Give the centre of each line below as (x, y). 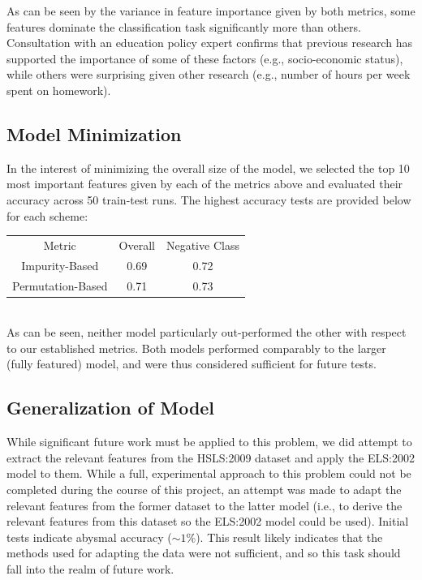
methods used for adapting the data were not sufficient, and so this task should (204, 553)
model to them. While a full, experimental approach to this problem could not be (209, 473)
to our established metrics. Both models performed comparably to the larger (196, 348)
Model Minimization (94, 133)
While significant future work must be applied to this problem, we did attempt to (209, 442)
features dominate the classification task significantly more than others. (184, 26)
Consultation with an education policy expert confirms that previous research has (209, 43)
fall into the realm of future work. (90, 569)
